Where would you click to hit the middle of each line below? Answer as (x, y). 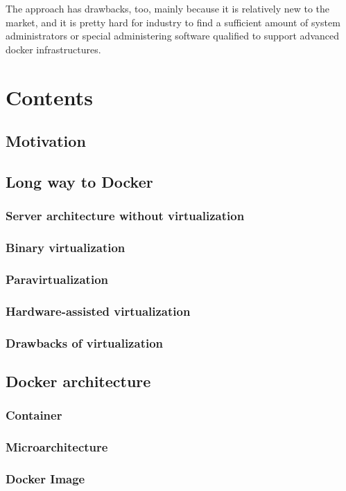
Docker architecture (78, 381)
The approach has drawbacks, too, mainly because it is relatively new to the (168, 8)
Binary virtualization (66, 248)
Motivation (46, 141)
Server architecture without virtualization (125, 216)
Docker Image (45, 478)
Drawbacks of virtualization (85, 342)
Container (34, 415)
